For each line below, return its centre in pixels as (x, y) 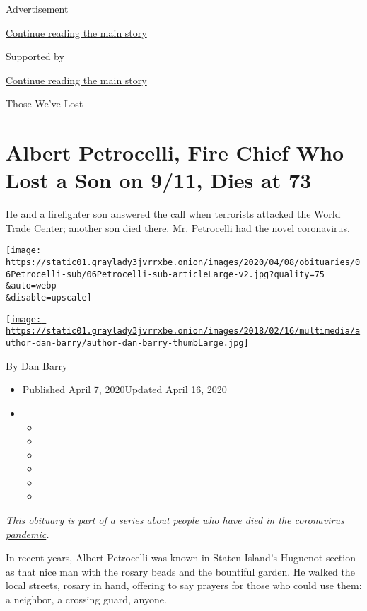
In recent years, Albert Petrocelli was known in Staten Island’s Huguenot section (181, 558)
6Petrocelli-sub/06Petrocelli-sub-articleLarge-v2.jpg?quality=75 (165, 274)
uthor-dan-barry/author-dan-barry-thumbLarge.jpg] (127, 343)
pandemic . (28, 534)
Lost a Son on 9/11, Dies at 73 (159, 180)
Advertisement (37, 8)
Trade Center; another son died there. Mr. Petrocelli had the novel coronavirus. (178, 227)
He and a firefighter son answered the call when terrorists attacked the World (173, 214)
